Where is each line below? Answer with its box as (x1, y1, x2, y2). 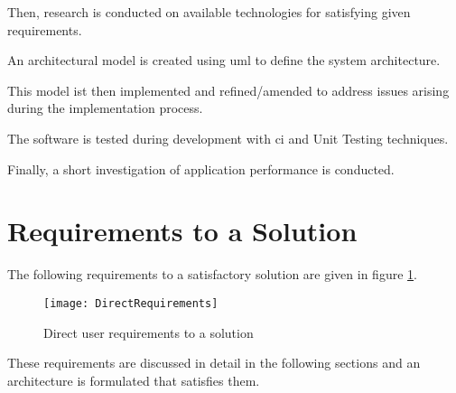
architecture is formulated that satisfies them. (7, 370, 260, 389)
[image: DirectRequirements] (43, 296, 219, 310)
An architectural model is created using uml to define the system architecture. (7, 51, 441, 70)
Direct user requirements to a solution (43, 323, 254, 342)
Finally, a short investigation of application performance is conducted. (7, 159, 395, 178)
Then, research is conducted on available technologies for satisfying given (7, 3, 411, 21)
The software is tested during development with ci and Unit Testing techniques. (7, 128, 449, 147)
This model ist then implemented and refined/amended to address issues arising (7, 80, 450, 99)
